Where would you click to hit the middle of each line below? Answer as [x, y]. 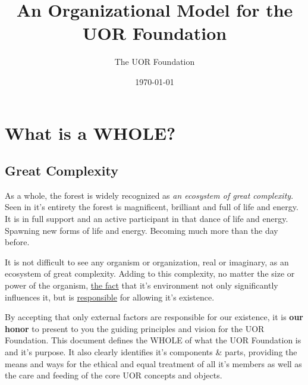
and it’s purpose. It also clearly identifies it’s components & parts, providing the [151, 352]
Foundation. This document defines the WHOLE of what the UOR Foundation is [153, 340]
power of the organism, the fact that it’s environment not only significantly [142, 285]
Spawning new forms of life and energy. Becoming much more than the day [142, 230]
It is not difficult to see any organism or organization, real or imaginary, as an [147, 262]
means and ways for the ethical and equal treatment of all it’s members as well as [153, 363]
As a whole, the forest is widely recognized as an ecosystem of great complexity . [149, 195]
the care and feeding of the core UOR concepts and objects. [114, 375]
